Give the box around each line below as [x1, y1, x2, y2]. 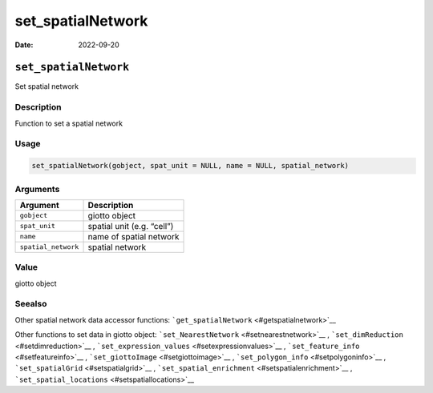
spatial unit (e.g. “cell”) [87, 220, 174, 231]
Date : [14, 40, 34, 50]
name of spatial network [87, 231, 180, 242]
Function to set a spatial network [14, 118, 123, 128]
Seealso [14, 299, 47, 310]
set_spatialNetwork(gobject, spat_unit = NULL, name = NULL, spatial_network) [31, 161, 349, 170]
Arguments [14, 183, 60, 194]
